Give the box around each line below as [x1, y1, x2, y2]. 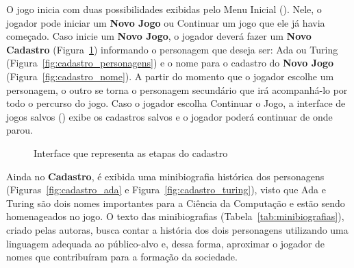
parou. [6, 123, 33, 137]
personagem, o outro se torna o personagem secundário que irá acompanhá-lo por [6, 82, 348, 97]
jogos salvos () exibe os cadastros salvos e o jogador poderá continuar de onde [6, 109, 333, 123]
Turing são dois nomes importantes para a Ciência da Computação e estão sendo [6, 195, 345, 210]
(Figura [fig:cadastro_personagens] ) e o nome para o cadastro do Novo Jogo [6, 56, 334, 70]
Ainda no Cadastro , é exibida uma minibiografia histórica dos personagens [6, 169, 325, 183]
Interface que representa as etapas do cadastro [34, 145, 228, 160]
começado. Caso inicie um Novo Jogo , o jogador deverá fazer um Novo [6, 29, 312, 43]
